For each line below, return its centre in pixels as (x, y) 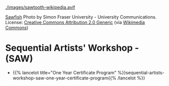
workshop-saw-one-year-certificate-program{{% (64, 78)
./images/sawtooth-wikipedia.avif (40, 7)
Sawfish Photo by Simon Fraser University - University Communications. (81, 17)
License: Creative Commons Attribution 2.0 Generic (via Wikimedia (75, 22)
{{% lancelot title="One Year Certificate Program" (64, 72)
